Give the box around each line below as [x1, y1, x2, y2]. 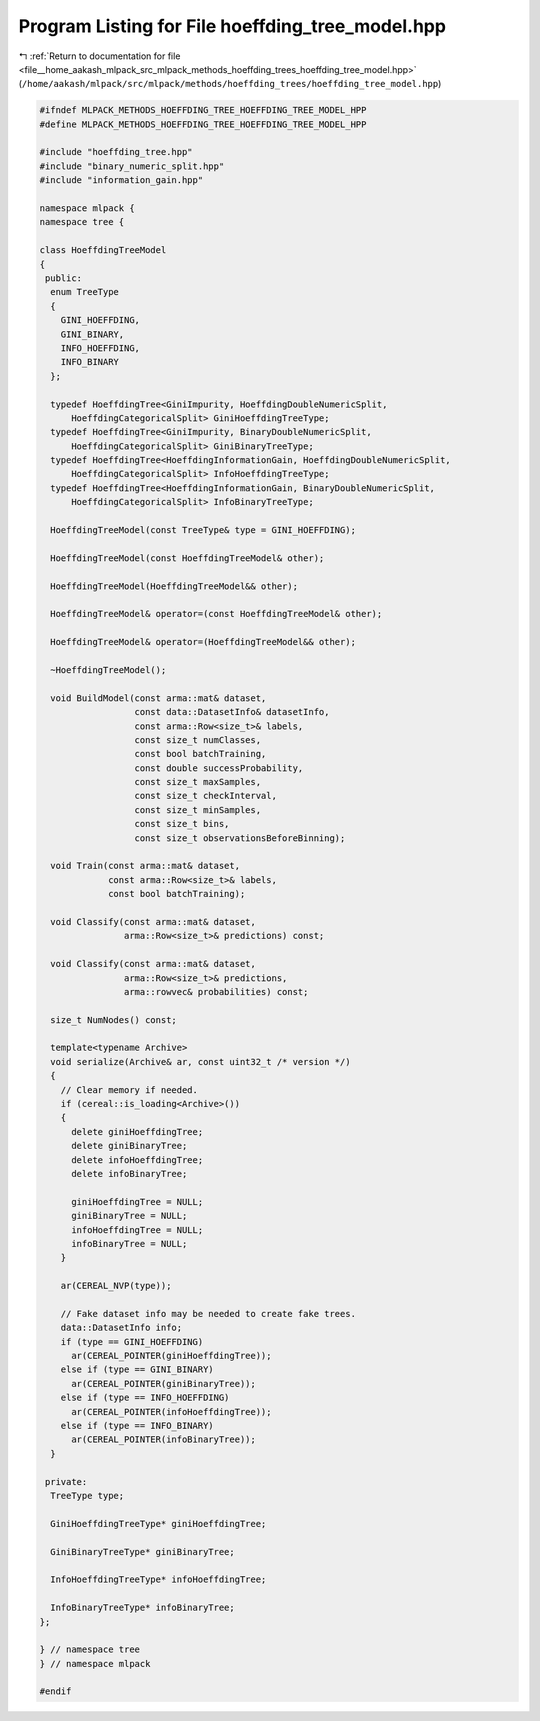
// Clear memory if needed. [60, 1084, 199, 1095]
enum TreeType [50, 286, 120, 298]
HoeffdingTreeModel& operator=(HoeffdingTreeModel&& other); [50, 636, 357, 648]
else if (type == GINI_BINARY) [60, 1364, 214, 1375]
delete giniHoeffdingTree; [71, 1126, 204, 1137]
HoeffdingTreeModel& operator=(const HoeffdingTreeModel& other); [50, 608, 383, 620]
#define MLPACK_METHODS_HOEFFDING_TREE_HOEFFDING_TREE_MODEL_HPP [39, 118, 367, 130]
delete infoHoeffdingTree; [71, 1154, 204, 1165]
